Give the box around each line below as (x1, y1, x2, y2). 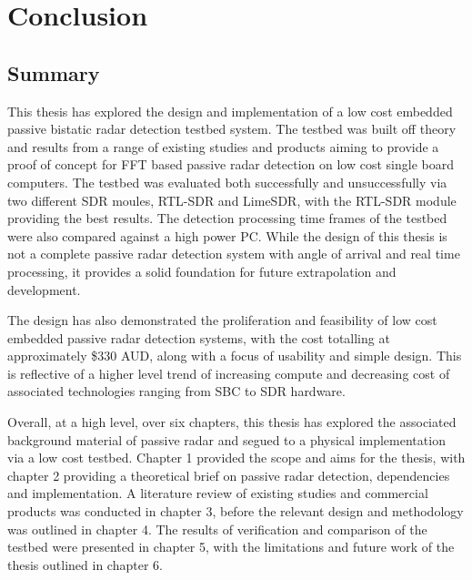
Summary (7, 58, 100, 86)
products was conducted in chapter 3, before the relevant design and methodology (7, 502, 464, 521)
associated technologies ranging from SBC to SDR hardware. (7, 382, 346, 401)
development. (7, 280, 81, 299)
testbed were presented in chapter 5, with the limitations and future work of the (7, 537, 455, 556)
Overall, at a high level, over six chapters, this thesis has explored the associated (7, 412, 457, 432)
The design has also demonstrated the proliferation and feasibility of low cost (7, 310, 437, 330)
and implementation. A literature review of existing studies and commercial (7, 483, 428, 503)
